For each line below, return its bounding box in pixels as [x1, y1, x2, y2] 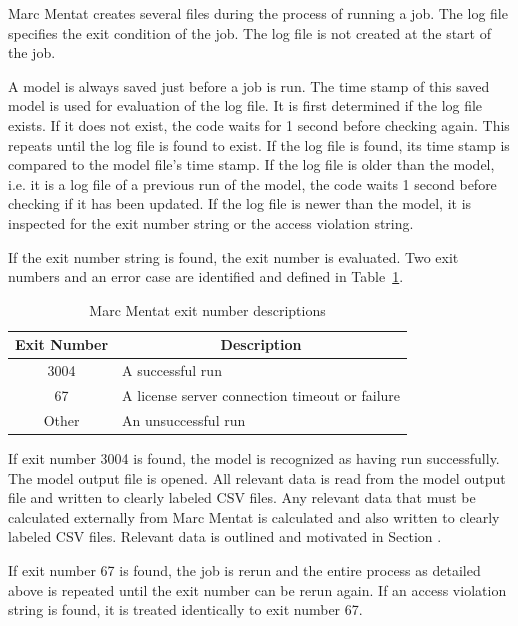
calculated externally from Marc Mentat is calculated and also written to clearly [8, 506, 500, 527]
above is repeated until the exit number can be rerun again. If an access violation [8, 579, 507, 600]
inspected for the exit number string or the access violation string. [8, 212, 414, 233]
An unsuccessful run [122, 409, 246, 430]
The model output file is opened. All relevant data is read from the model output [8, 467, 506, 488]
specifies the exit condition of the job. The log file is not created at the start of [8, 22, 491, 43]
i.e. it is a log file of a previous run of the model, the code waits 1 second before [8, 173, 497, 194]
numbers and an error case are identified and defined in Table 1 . [8, 266, 404, 287]
